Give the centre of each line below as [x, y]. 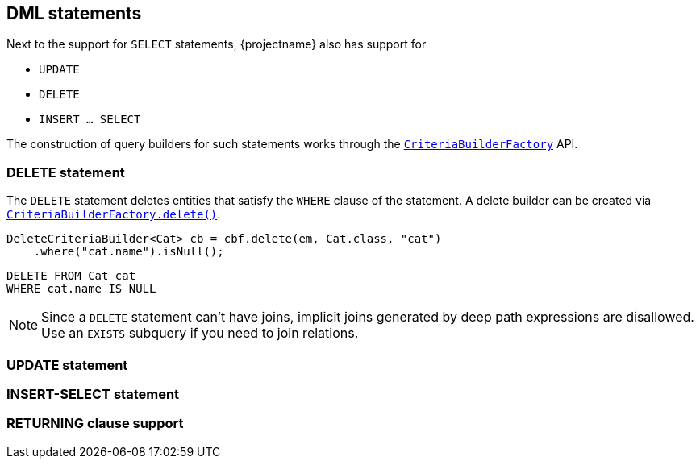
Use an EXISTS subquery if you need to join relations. [200, 333]
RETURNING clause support [95, 423]
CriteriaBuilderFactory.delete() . [114, 214]
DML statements [74, 13]
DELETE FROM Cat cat [71, 276]
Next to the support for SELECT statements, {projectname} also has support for [217, 44]
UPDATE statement [67, 365]
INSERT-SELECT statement [93, 394]
